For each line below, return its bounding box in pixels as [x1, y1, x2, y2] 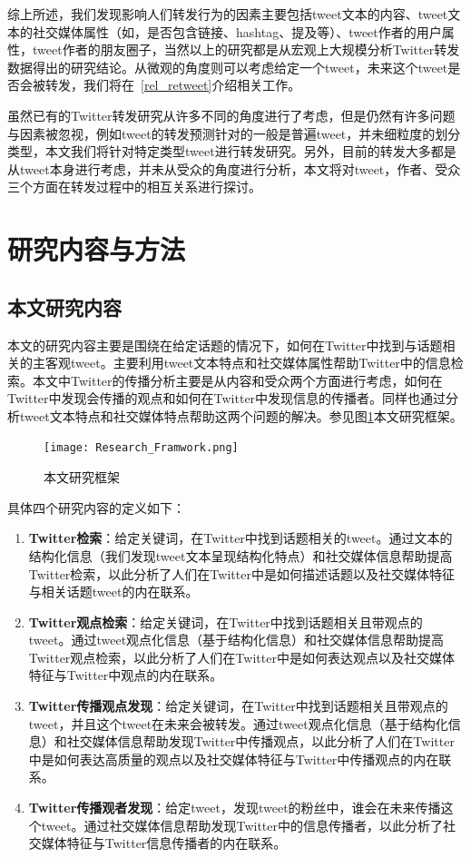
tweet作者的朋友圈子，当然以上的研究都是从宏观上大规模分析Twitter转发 [32, 40, 460, 59]
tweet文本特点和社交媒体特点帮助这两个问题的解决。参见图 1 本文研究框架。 [19, 406, 463, 425]
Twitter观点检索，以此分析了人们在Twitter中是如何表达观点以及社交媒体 [28, 647, 455, 666]
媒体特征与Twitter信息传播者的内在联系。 [41, 833, 287, 853]
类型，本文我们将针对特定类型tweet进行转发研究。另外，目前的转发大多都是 [7, 142, 456, 161]
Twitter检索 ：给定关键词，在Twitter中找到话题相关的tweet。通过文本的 [28, 528, 453, 547]
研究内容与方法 [7, 231, 186, 268]
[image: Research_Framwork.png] [44, 441, 239, 455]
